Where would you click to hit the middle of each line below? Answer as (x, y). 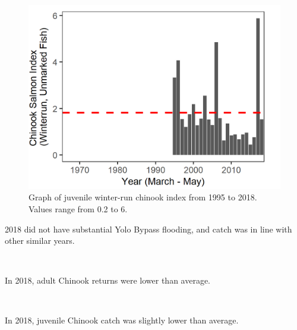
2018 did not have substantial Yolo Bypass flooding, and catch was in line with (148, 229)
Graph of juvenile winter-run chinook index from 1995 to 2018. (143, 197)
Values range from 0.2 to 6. (78, 208)
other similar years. (40, 241)
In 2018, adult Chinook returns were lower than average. (108, 280)
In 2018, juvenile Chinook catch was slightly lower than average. (122, 320)
